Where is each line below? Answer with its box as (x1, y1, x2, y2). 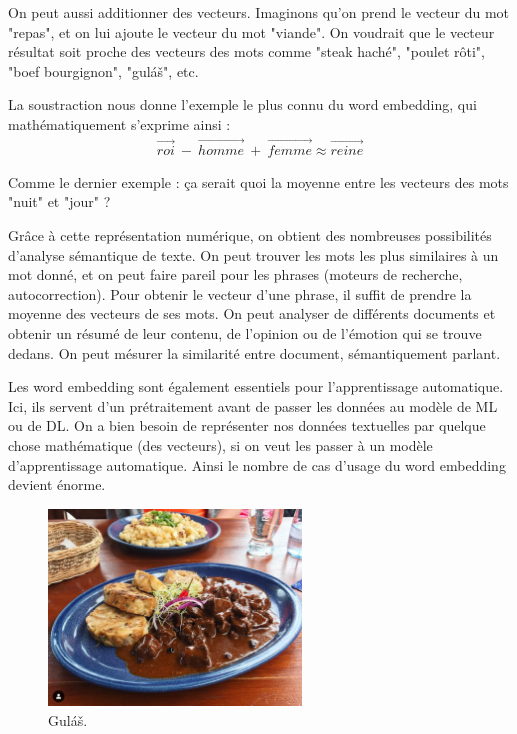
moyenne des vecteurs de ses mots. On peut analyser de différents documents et (8, 303, 496, 324)
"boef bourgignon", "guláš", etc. (8, 60, 199, 81)
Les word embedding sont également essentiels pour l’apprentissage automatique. (8, 376, 504, 397)
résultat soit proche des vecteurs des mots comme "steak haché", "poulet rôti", (8, 41, 485, 62)
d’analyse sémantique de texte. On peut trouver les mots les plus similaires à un (8, 244, 499, 265)
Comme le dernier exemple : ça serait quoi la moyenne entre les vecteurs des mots (8, 171, 509, 192)
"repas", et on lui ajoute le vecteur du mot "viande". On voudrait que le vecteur (8, 21, 495, 42)
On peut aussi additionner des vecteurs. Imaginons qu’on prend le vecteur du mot (8, 2, 510, 22)
